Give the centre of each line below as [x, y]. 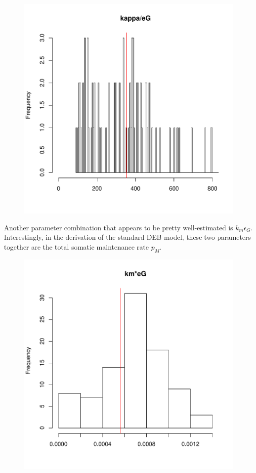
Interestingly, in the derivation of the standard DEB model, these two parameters [128, 237]
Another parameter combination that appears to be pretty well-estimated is [119, 227]
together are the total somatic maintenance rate [76, 246]
